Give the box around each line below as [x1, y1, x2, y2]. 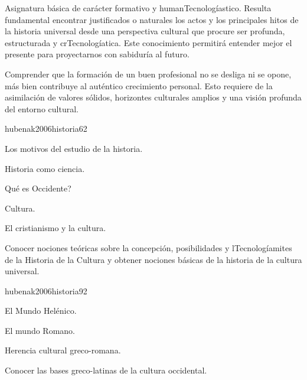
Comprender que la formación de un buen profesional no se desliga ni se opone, [5, 67, 292, 80]
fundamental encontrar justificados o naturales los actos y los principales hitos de [5, 13, 299, 25]
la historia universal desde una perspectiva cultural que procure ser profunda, [5, 25, 285, 37]
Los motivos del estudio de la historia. [5, 142, 143, 154]
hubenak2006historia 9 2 [5, 284, 87, 297]
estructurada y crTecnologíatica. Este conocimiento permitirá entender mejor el [5, 36, 292, 48]
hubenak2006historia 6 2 [5, 122, 87, 135]
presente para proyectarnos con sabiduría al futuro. [5, 48, 190, 60]
